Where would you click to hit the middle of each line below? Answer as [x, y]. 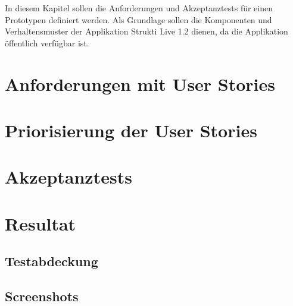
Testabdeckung [52, 261]
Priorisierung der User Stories [131, 130]
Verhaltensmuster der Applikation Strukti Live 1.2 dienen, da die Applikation [146, 31]
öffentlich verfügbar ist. [47, 42]
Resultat [40, 223]
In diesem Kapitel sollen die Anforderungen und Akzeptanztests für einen [139, 8]
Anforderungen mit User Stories [140, 83]
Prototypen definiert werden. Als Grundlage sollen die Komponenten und [138, 19]
